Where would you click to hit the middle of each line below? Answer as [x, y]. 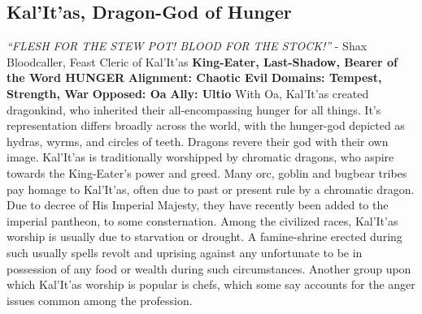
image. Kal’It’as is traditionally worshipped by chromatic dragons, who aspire [200, 157]
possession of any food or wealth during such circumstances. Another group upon [209, 268]
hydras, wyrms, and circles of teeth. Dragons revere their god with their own [198, 141]
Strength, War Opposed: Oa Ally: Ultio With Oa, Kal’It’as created [188, 93]
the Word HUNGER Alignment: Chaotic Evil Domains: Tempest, [194, 77]
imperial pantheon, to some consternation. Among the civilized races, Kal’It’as [202, 220]
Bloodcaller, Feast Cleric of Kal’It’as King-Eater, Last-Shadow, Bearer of [202, 61]
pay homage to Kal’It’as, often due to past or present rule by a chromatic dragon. [211, 189]
